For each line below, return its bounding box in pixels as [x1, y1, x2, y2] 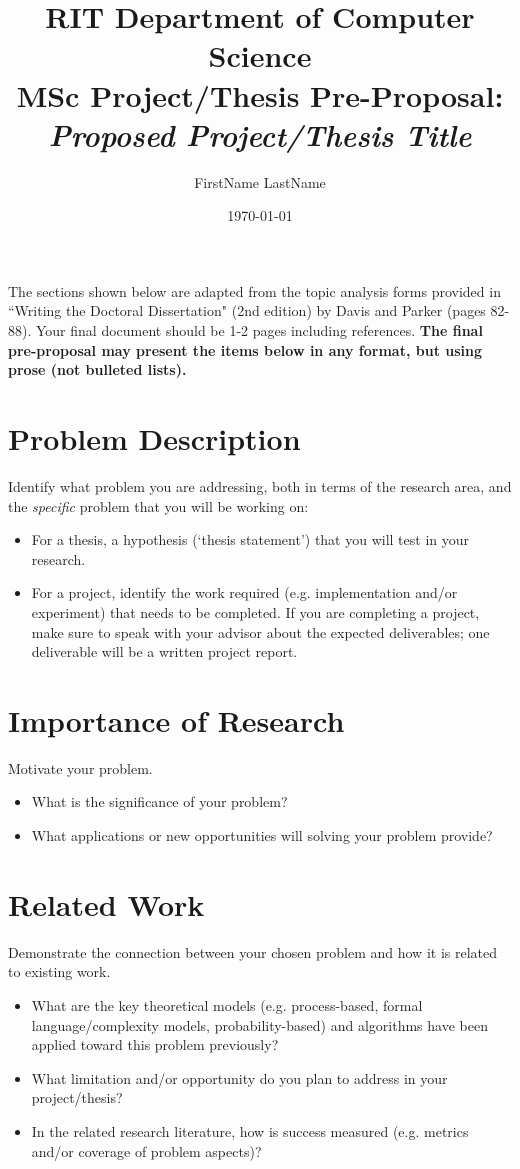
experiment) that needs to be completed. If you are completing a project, [31, 601, 480, 622]
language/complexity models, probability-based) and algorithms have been [31, 1014, 488, 1035]
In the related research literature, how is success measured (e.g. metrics [31, 1120, 469, 1141]
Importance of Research [8, 699, 345, 740]
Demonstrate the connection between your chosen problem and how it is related [8, 941, 497, 962]
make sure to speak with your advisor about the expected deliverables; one [31, 621, 490, 642]
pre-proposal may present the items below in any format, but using [8, 339, 483, 360]
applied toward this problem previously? [31, 1034, 279, 1055]
